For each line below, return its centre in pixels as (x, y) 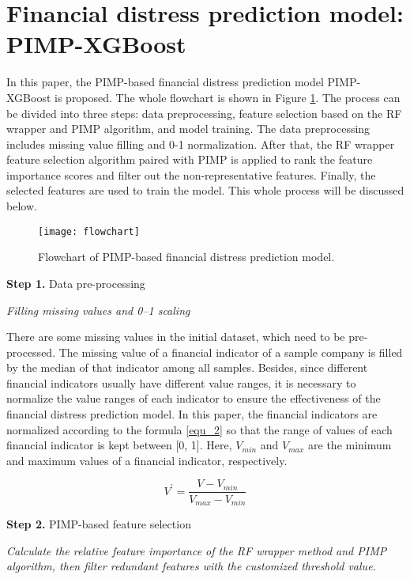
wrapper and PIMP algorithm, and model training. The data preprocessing (188, 129)
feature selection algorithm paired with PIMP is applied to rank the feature (190, 159)
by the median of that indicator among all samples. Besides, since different (187, 367)
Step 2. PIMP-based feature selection (99, 523)
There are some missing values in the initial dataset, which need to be (176, 337)
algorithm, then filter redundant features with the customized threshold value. (191, 566)
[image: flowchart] (89, 231)
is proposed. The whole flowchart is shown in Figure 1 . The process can (228, 97)
